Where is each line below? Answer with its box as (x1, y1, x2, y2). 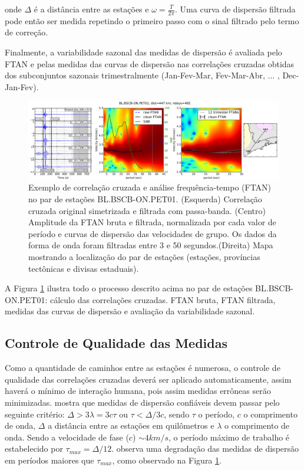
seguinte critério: (5, 407, 65, 420)
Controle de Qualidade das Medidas (5, 334, 227, 352)
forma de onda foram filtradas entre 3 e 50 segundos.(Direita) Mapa (28, 239, 273, 251)
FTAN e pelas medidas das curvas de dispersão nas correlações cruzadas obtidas (5, 57, 295, 70)
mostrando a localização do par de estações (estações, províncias (28, 251, 260, 263)
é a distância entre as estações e (34, 3, 149, 15)
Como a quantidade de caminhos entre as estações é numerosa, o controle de (5, 361, 280, 374)
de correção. (5, 26, 48, 38)
